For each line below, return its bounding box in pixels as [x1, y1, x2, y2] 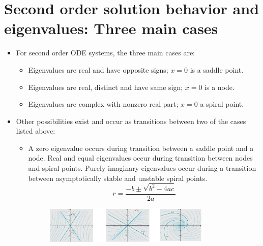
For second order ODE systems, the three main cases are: [16, 47, 195, 58]
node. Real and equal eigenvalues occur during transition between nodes [28, 152, 253, 163]
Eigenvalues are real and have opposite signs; [28, 64, 168, 75]
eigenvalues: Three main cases [4, 18, 218, 39]
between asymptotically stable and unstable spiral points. [28, 172, 208, 183]
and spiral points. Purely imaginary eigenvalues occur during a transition [28, 163, 256, 173]
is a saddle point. [190, 64, 244, 75]
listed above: [16, 126, 55, 136]
